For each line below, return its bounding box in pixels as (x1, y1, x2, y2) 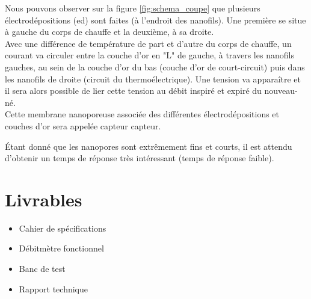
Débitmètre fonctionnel (19, 242, 104, 254)
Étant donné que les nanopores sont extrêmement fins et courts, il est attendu (5, 140, 292, 152)
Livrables (5, 186, 82, 211)
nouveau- (264, 84, 298, 97)
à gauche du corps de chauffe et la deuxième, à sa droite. (5, 25, 214, 38)
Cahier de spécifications (19, 221, 106, 234)
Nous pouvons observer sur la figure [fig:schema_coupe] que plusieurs (5, 2, 260, 14)
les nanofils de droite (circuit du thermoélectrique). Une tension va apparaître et (5, 72, 301, 85)
